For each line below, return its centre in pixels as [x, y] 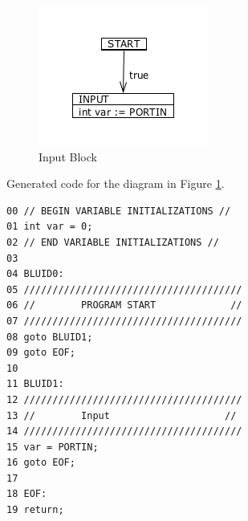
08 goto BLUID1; [50, 337]
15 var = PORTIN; [53, 447]
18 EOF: [27, 494]
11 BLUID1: [35, 384]
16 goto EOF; [41, 463]
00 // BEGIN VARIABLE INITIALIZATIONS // [119, 211]
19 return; [35, 510]
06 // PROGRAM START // [124, 305]
